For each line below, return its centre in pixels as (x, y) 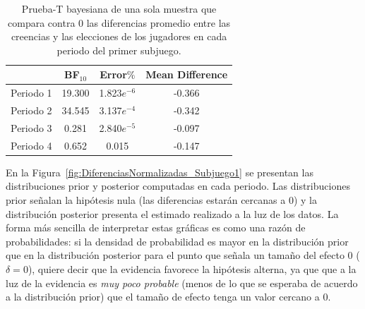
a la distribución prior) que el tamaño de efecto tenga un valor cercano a (163, 297)
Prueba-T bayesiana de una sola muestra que (119, 8)
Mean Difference (187, 74)
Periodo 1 (31, 93)
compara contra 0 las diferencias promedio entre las (119, 22)
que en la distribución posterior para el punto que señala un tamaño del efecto (175, 255)
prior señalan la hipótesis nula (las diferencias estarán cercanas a (146, 200)
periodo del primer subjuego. (119, 50)
